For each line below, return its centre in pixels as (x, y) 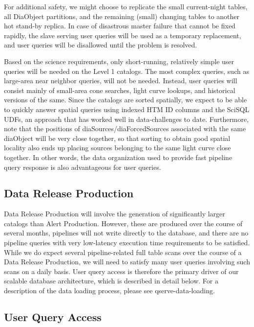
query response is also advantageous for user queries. (83, 167)
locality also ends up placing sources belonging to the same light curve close (117, 148)
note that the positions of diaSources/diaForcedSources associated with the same (125, 128)
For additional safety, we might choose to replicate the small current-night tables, (126, 6)
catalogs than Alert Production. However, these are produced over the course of (123, 223)
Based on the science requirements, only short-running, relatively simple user (119, 61)
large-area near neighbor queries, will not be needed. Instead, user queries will (121, 81)
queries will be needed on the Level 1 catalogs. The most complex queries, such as (127, 71)
